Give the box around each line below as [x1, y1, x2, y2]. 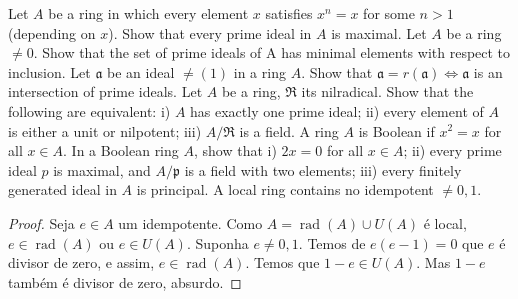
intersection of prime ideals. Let [8, 81, 203, 102]
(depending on [8, 22, 96, 43]
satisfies [265, 3, 313, 23]
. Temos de [298, 232, 366, 253]
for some [363, 3, 415, 23]
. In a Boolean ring [63, 140, 179, 161]
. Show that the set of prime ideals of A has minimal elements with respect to [33, 42, 511, 63]
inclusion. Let [8, 61, 91, 82]
